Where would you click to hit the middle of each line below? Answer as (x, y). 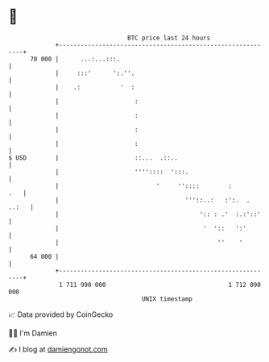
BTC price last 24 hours (169, 38)
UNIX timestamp (167, 299)
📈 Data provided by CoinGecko (61, 314)
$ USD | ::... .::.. (93, 158)
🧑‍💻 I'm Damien (33, 333)
